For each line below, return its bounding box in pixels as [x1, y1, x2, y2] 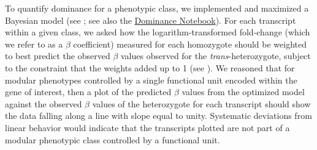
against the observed [5, 97, 82, 110]
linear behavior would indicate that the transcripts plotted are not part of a [5, 121, 290, 134]
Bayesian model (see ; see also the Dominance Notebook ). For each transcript [5, 13, 296, 26]
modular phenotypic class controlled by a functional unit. [5, 133, 220, 146]
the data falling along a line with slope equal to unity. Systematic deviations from [5, 109, 312, 122]
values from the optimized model [181, 85, 305, 98]
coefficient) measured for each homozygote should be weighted [73, 37, 307, 50]
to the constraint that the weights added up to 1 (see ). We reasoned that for [5, 61, 295, 74]
